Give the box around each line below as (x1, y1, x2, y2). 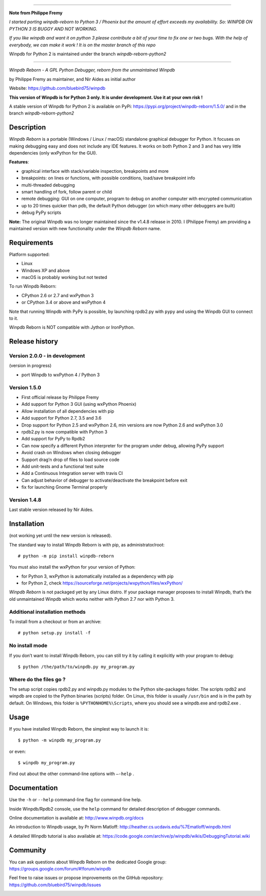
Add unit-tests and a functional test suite (21, 463, 104, 469)
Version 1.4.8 (9, 496, 41, 503)
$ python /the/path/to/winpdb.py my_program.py (18, 664, 135, 669)
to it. (9, 315, 18, 321)
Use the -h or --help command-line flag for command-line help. (9, 797, 142, 803)
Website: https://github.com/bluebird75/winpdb (9, 85, 106, 91)
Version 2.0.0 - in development (9, 352, 85, 359)
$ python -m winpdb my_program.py (18, 738, 101, 743)
